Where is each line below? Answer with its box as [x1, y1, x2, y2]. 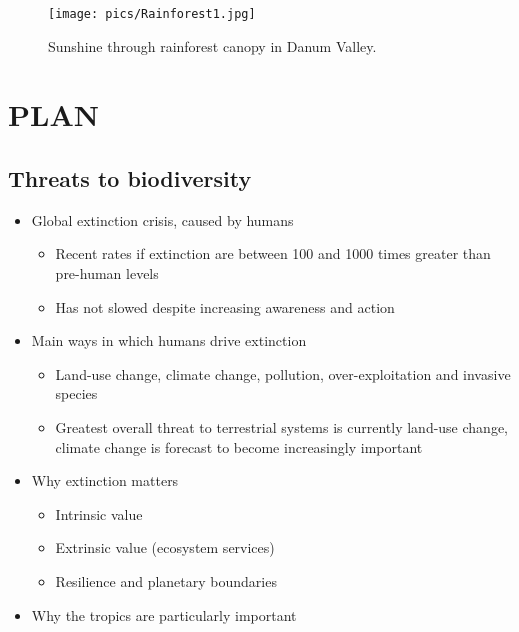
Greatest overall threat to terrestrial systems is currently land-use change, [55, 416, 509, 437]
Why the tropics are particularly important [31, 604, 297, 625]
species [55, 383, 98, 404]
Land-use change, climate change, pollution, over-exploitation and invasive [55, 363, 511, 384]
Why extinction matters [31, 470, 179, 491]
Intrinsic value [55, 503, 143, 524]
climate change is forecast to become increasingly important [55, 436, 423, 457]
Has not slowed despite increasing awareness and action [55, 296, 395, 317]
